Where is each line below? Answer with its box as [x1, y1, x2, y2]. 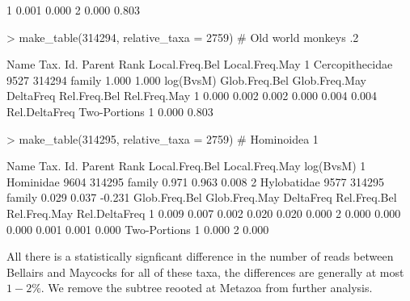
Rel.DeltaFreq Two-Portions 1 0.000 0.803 [6, 102, 213, 119]
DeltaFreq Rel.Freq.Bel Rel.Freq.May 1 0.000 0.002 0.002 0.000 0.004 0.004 [6, 87, 378, 104]
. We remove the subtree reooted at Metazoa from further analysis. [40, 279, 373, 296]
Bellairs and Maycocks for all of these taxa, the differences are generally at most [6, 263, 404, 280]
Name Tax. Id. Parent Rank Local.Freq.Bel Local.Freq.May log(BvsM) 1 [6, 157, 366, 174]
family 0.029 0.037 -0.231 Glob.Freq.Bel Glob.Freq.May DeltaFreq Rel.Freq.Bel [6, 189, 397, 206]
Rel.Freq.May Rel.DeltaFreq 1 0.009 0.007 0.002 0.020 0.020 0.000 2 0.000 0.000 [6, 204, 401, 221]
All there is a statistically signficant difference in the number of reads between [6, 248, 394, 265]
